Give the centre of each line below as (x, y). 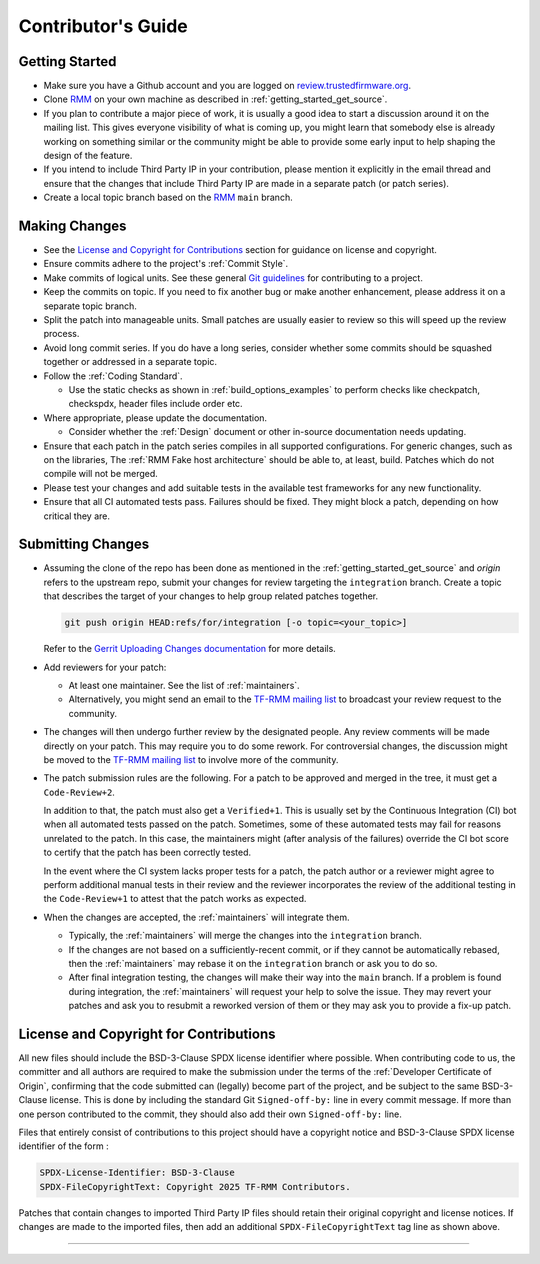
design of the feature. (88, 156)
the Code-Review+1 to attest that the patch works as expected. (175, 899)
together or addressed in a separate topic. (130, 362)
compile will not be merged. (101, 474)
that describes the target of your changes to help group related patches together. (211, 596)
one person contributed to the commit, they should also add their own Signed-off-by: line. (210, 1114)
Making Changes (72, 226)
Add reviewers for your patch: (105, 667)
